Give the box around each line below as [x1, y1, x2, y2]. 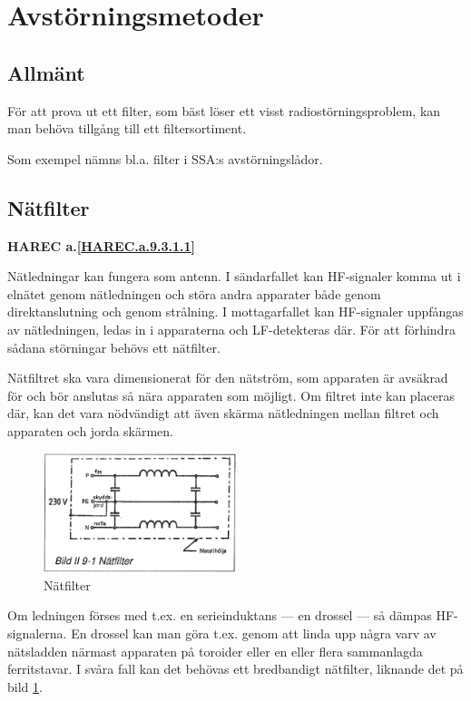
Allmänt [7, 58, 85, 86]
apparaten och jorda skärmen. [7, 421, 173, 440]
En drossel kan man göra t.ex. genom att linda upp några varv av [71, 623, 437, 642]
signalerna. [7, 623, 67, 642]
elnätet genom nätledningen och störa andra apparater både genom [7, 284, 381, 303]
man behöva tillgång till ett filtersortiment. [7, 119, 247, 138]
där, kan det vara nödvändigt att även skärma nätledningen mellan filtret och [7, 404, 439, 423]
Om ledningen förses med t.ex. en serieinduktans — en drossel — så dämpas [7, 606, 432, 625]
